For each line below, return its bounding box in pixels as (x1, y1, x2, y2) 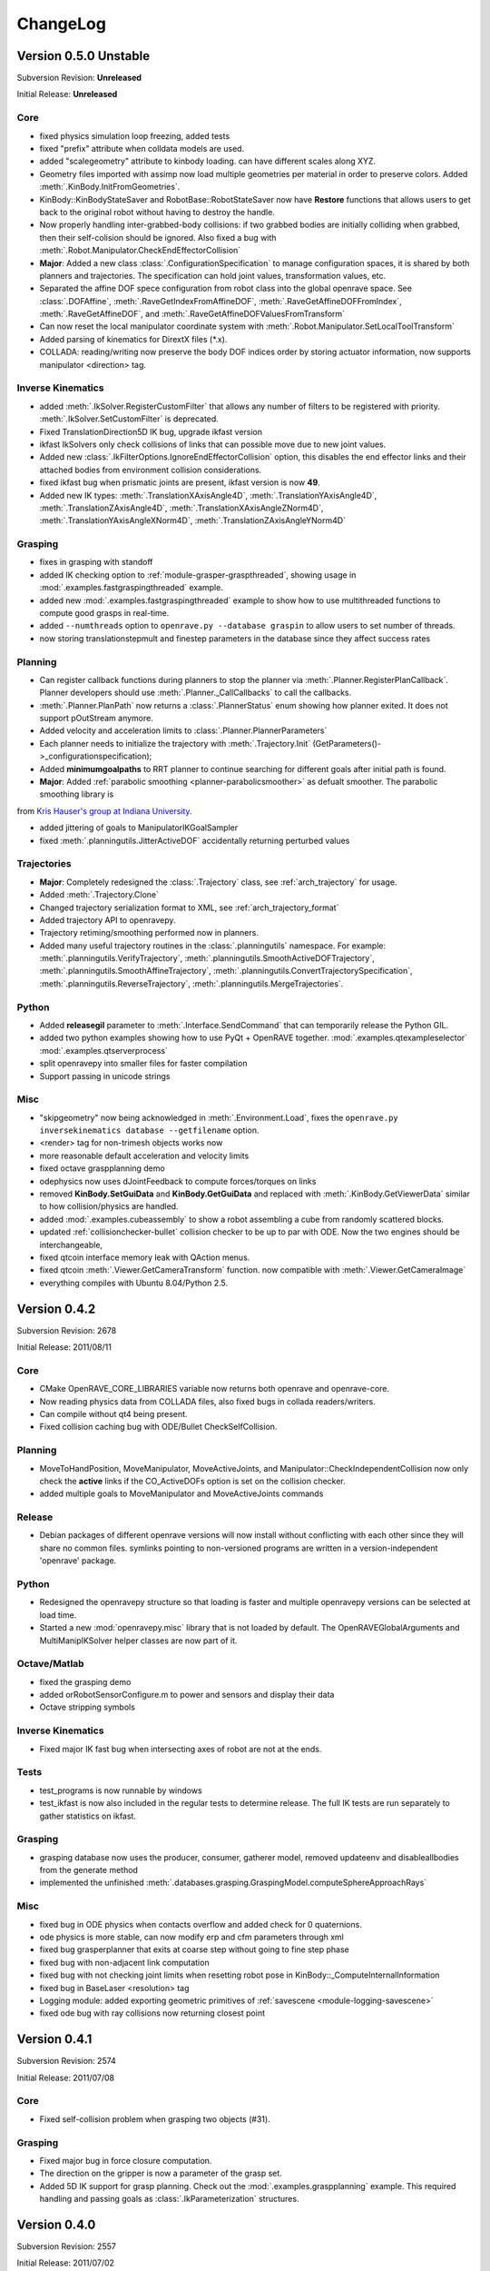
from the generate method (39, 1865, 138, 1876)
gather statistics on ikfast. (39, 1810, 136, 1821)
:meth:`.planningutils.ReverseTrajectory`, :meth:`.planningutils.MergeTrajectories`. (39, 977, 344, 989)
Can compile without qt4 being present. (39, 1409, 188, 1419)
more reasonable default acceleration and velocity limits (39, 1150, 250, 1161)
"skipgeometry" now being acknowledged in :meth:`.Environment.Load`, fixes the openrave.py (39, 1112, 398, 1123)
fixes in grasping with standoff (39, 557, 153, 568)
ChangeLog (16, 14, 106, 34)
